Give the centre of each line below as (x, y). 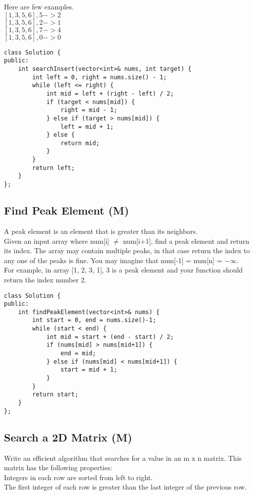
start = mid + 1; (89, 370)
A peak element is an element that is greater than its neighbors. (101, 231)
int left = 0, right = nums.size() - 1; (100, 77)
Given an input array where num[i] (57, 241)
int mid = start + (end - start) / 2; (110, 337)
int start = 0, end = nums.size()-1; (94, 320)
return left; (54, 168)
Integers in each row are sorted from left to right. (78, 477)
